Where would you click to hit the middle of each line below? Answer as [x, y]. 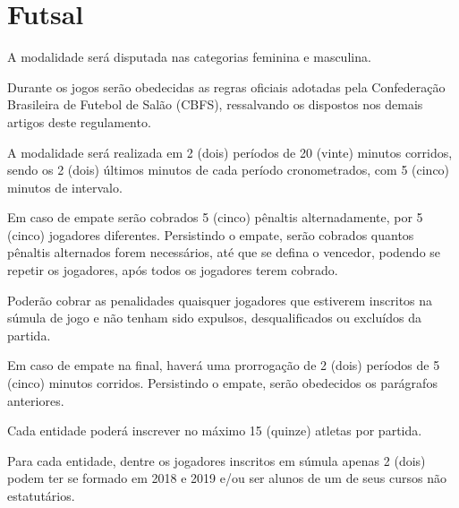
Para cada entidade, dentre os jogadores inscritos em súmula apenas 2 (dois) [217, 460]
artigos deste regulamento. [79, 121]
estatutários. [41, 495]
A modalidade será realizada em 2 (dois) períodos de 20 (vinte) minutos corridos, [230, 152]
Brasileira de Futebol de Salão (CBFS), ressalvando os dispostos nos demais [215, 104]
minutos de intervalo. [65, 187]
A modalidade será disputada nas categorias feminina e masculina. [189, 57]
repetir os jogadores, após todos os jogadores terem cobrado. [173, 270]
